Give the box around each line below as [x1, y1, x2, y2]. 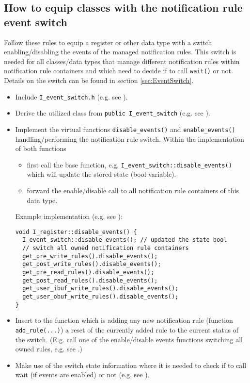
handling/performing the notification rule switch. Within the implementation [15, 133, 244, 144]
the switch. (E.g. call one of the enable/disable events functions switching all [15, 334, 243, 344]
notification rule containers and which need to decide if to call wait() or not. [4, 66, 233, 76]
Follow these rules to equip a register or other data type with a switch [4, 37, 212, 47]
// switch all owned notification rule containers [22, 245, 189, 252]
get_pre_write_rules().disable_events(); [22, 252, 158, 260]
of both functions [15, 143, 66, 153]
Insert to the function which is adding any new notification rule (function [15, 315, 233, 325]
